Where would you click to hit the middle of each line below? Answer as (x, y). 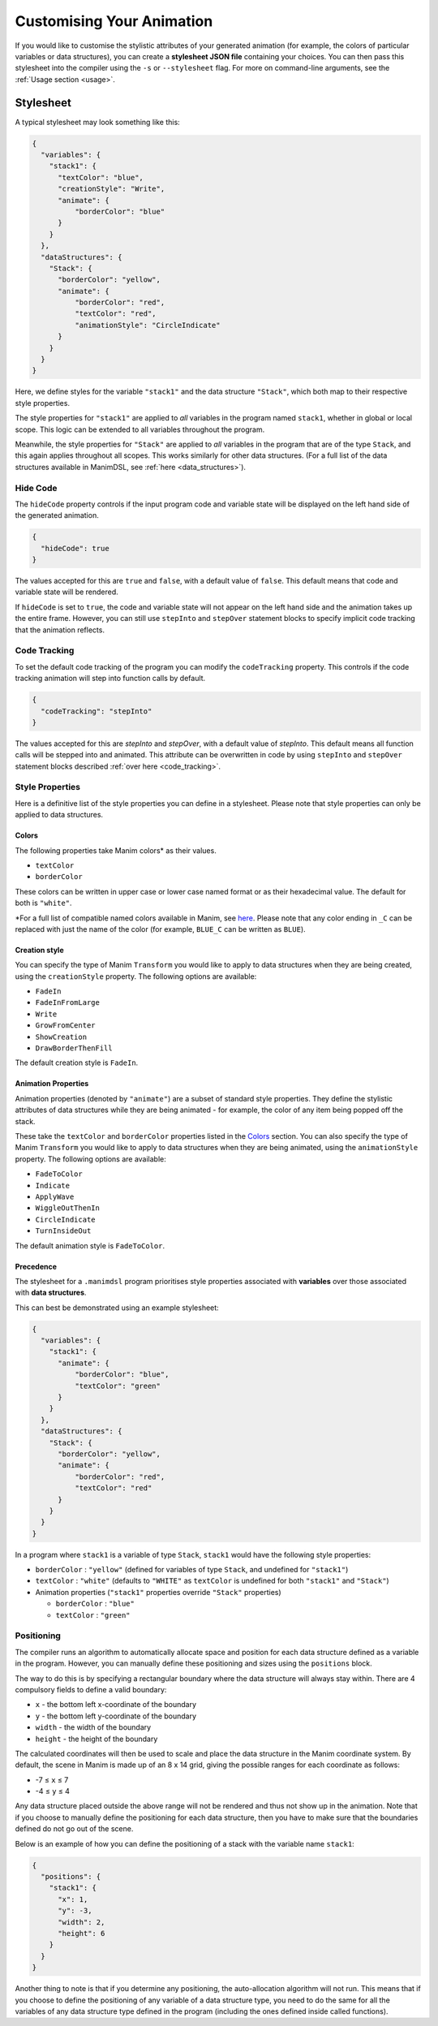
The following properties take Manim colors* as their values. (116, 850)
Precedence (36, 1266)
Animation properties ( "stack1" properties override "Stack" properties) (158, 1592)
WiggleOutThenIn (68, 1208)
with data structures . (51, 1293)
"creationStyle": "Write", (112, 189)
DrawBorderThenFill (74, 1048)
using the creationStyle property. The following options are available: (136, 976)
